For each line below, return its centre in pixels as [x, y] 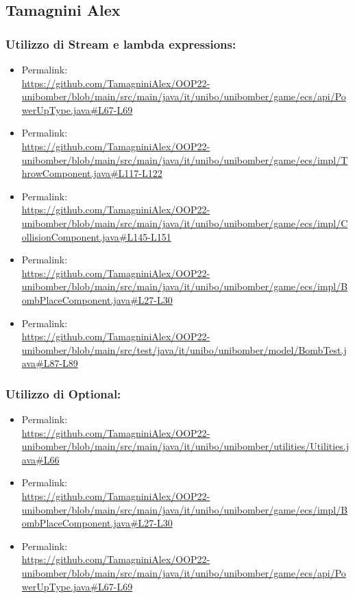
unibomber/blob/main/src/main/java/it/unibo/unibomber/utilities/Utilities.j [185, 446]
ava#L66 [40, 459]
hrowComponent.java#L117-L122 [92, 173]
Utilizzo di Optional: [63, 393]
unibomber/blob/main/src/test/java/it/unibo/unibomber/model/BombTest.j [184, 349]
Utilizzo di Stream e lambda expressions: [121, 44]
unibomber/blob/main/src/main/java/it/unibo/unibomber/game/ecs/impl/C [185, 223]
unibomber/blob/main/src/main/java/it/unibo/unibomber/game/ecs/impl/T [185, 159]
